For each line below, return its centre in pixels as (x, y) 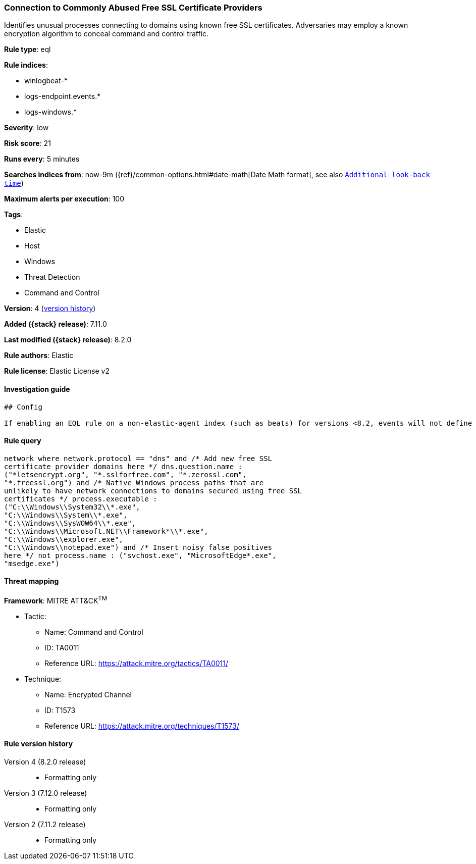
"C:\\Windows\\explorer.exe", (64, 539)
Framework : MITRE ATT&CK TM (56, 600)
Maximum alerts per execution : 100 (64, 199)
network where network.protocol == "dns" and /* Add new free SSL (138, 458)
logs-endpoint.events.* (63, 96)
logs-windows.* (50, 112)
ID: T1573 (60, 710)
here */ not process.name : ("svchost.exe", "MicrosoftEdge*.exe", (140, 555)
